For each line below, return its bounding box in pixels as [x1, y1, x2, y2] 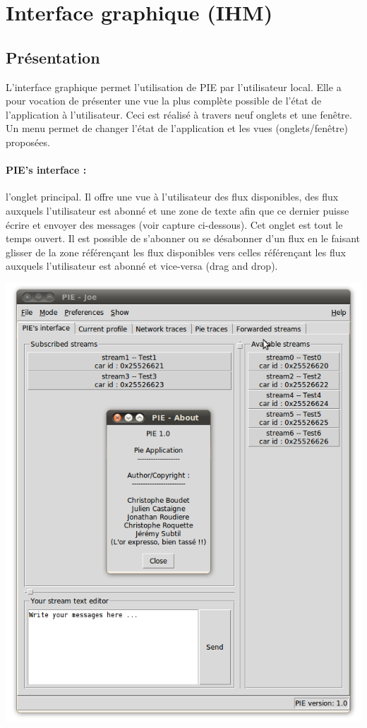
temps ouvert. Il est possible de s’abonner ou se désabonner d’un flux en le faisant [6, 231, 361, 246]
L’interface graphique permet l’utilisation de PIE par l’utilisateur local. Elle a [6, 79, 342, 94]
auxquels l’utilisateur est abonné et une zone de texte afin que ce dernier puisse [6, 203, 349, 217]
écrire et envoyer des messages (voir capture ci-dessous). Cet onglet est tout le [6, 217, 343, 232]
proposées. [6, 134, 50, 149]
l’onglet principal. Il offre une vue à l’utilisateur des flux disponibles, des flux [6, 189, 339, 204]
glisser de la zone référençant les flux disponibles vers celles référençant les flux [6, 244, 346, 259]
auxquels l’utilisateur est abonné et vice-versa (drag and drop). [6, 258, 278, 273]
